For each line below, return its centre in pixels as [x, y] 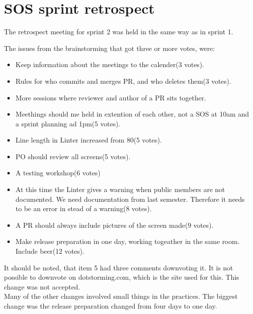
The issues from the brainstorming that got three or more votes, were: [110, 48]
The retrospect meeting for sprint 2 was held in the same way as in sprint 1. [119, 32]
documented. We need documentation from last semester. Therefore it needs [130, 199]
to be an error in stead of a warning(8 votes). [84, 208]
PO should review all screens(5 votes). [73, 156]
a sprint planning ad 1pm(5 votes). [68, 123]
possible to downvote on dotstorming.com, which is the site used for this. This [122, 277]
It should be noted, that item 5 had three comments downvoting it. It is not [119, 267]
